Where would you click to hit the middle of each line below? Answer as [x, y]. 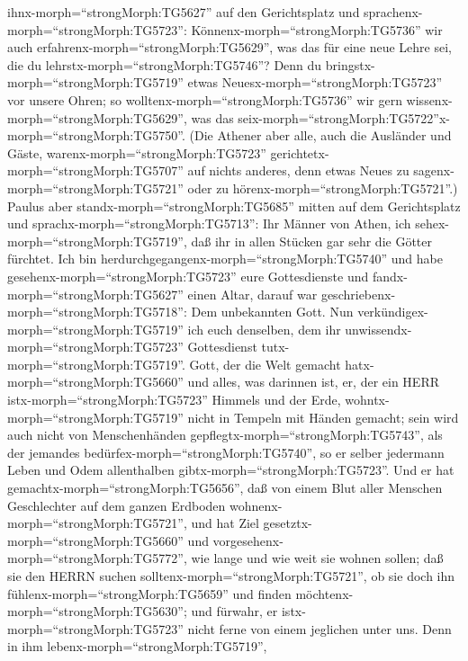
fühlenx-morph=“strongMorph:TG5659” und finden [149, 593]
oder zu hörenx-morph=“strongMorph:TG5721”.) [323, 188]
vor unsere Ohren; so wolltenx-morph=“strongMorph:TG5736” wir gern [205, 99]
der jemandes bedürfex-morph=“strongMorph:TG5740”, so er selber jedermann [226, 452]
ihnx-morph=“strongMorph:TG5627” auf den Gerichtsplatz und [184, 12]
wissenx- [429, 99]
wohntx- [367, 400]
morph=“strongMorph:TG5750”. [96, 135]
